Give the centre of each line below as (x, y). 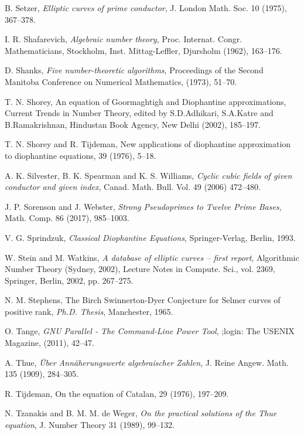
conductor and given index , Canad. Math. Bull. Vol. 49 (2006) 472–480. (133, 187)
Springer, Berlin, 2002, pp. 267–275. (69, 280)
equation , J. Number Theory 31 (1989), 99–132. (90, 425)
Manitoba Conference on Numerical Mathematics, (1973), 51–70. (121, 81)
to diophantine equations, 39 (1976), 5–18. (81, 155)
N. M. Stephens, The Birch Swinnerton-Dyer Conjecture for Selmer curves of (143, 300)
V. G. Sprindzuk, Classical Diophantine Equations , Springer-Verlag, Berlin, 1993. (150, 237)
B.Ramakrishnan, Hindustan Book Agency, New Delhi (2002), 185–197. (133, 124)
